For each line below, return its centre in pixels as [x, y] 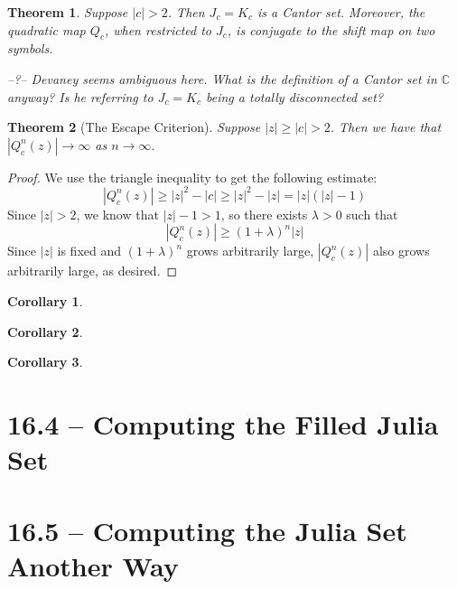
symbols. [30, 48]
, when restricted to [158, 29]
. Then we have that [386, 127]
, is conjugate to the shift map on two [331, 29]
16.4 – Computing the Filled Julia [223, 424]
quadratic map [47, 29]
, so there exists [264, 214]
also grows [401, 251]
